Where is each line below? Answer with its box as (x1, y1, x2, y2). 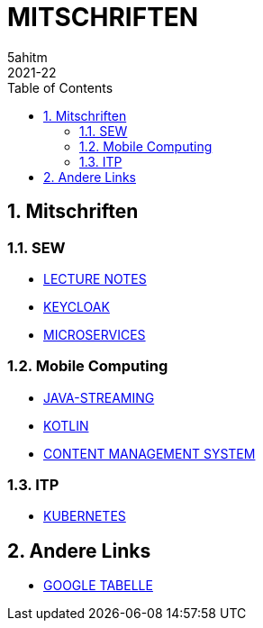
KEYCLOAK (43, 298, 110, 314)
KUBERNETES (43, 508, 126, 524)
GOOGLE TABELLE (43, 578, 153, 594)
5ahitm (7, 49, 48, 65)
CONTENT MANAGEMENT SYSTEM (43, 445, 256, 461)
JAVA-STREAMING (43, 389, 155, 405)
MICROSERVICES (43, 326, 146, 342)
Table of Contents (7, 79, 113, 96)
